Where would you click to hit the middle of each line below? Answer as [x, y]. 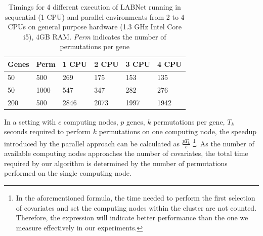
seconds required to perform [48, 131]
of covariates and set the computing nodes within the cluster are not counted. [136, 207]
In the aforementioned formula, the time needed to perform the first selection [136, 198]
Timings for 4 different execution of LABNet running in [95, 7]
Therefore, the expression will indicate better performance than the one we [132, 218]
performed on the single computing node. [68, 173]
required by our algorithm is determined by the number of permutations [116, 163]
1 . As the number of [224, 142]
